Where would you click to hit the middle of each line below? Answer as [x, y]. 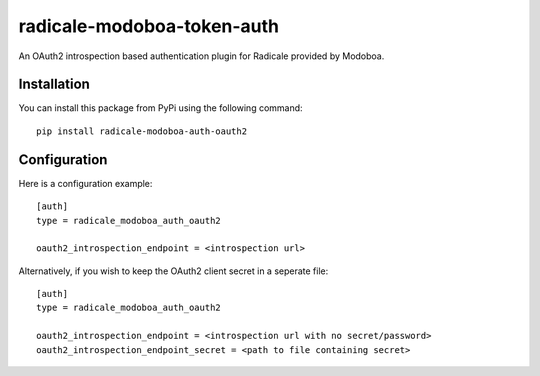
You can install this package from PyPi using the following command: [161, 108]
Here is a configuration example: [85, 183]
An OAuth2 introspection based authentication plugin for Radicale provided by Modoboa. [201, 56]
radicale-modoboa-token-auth [149, 26]
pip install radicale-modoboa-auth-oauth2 [142, 131]
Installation [54, 84]
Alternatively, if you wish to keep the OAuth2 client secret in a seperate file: [173, 271]
